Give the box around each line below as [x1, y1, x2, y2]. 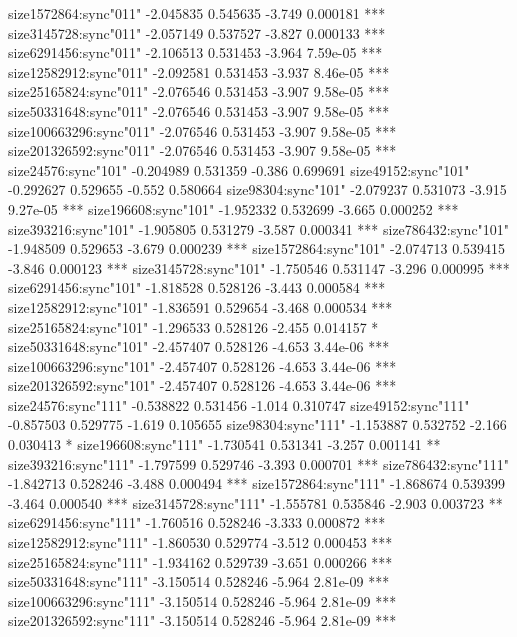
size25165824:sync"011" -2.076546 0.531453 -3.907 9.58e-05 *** [8, 81, 390, 102]
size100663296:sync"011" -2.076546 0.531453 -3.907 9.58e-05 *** [8, 120, 397, 141]
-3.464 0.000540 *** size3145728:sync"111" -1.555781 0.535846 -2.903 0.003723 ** [8, 492, 503, 513]
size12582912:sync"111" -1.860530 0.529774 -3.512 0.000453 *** [8, 532, 393, 553]
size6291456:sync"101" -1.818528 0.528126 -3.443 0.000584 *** [8, 277, 386, 298]
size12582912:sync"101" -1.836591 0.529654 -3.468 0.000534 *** [8, 296, 393, 317]
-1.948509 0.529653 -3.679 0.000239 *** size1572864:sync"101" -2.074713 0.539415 [8, 238, 506, 259]
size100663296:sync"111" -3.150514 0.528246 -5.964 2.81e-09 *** [8, 590, 397, 611]
